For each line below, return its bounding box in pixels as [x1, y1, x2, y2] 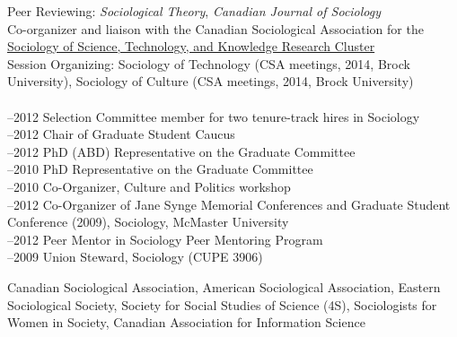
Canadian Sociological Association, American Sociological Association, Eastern [7, 277, 441, 296]
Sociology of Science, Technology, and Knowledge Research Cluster [7, 37, 375, 56]
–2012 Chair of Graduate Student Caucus [7, 125, 235, 143]
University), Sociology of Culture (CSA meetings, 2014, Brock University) [7, 72, 414, 91]
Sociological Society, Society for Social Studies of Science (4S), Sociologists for [7, 295, 437, 314]
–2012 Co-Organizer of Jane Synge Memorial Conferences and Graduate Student [7, 194, 451, 213]
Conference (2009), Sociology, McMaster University [7, 212, 289, 231]
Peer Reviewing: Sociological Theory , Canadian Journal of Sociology [7, 2, 382, 20]
